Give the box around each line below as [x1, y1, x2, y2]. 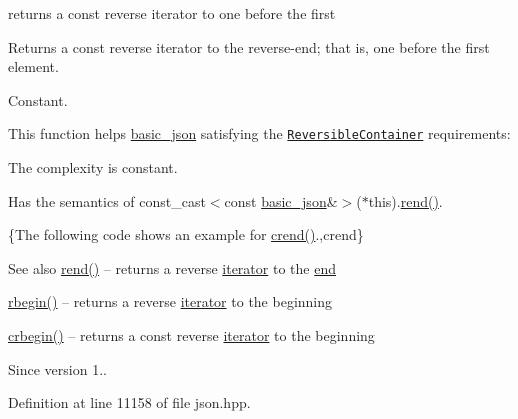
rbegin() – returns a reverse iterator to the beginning [8, 291, 333, 312]
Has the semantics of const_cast [8, 190, 206, 211]
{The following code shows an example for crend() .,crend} [8, 224, 364, 245]
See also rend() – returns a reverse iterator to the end [8, 257, 336, 278]
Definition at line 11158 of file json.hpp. [8, 392, 251, 413]
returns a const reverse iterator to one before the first [8, 3, 336, 23]
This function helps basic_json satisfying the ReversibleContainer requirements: [8, 123, 511, 144]
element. [8, 56, 59, 77]
